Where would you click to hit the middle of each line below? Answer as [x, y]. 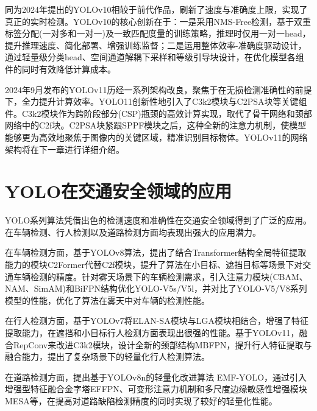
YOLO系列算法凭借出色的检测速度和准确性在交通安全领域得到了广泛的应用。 [158, 220]
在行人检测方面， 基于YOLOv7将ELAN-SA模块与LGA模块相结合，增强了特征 [157, 321]
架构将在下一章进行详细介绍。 [65, 149]
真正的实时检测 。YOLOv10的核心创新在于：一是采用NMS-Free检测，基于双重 [158, 21]
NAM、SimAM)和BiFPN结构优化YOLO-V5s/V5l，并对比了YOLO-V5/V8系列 [156, 288]
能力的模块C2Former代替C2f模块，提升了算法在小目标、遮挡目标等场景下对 [154, 265]
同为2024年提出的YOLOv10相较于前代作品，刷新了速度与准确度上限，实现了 [156, 9]
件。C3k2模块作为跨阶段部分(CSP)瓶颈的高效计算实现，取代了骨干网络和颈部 [158, 113]
